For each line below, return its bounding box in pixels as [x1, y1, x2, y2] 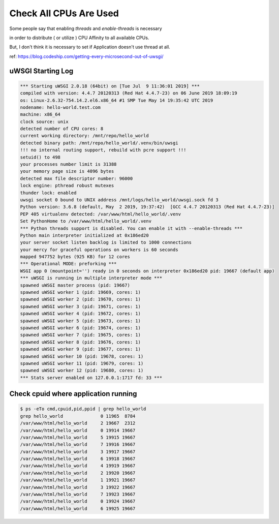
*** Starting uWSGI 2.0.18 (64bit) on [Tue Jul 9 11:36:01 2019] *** [20, 83, 200, 89]
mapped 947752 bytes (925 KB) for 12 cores [20, 254, 131, 260]
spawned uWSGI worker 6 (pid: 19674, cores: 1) [20, 325, 141, 330]
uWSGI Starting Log [9, 67, 74, 75]
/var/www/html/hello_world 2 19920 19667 [20, 470, 136, 476]
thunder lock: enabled [20, 190, 77, 196]
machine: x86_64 [20, 112, 61, 117]
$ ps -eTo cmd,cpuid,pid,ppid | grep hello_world [20, 406, 146, 412]
